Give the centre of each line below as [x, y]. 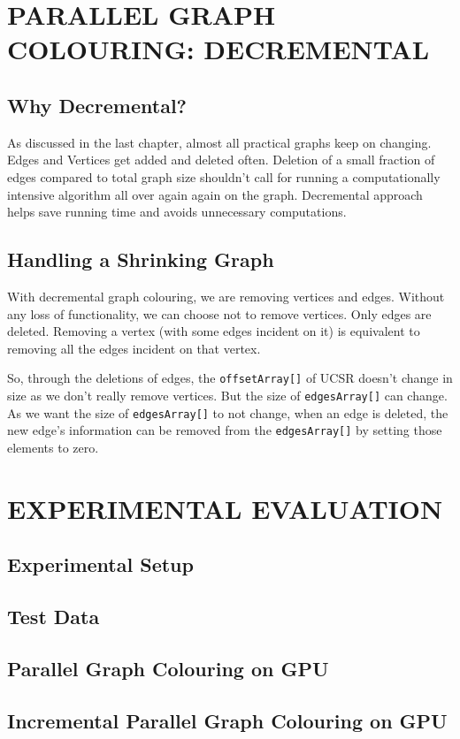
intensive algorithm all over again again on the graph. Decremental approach [215, 194]
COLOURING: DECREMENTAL [218, 49]
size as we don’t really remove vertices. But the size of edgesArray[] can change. [227, 395]
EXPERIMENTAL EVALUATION [225, 508]
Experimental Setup [100, 564]
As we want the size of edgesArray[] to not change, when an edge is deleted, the [228, 412]
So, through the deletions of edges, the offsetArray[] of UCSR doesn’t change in [230, 378]
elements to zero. [53, 447]
